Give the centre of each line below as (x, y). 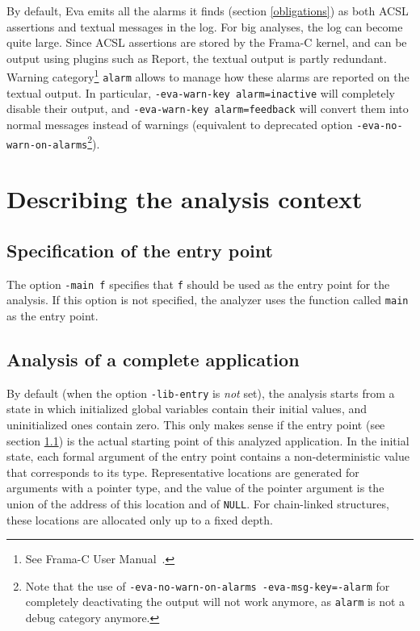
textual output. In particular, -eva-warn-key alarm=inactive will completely (201, 92)
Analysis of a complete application (153, 359)
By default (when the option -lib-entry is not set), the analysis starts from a (201, 393)
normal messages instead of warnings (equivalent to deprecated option (180, 124)
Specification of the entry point (140, 250)
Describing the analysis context (185, 199)
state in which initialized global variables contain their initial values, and (187, 409)
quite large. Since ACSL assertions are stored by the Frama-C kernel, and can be (207, 42)
